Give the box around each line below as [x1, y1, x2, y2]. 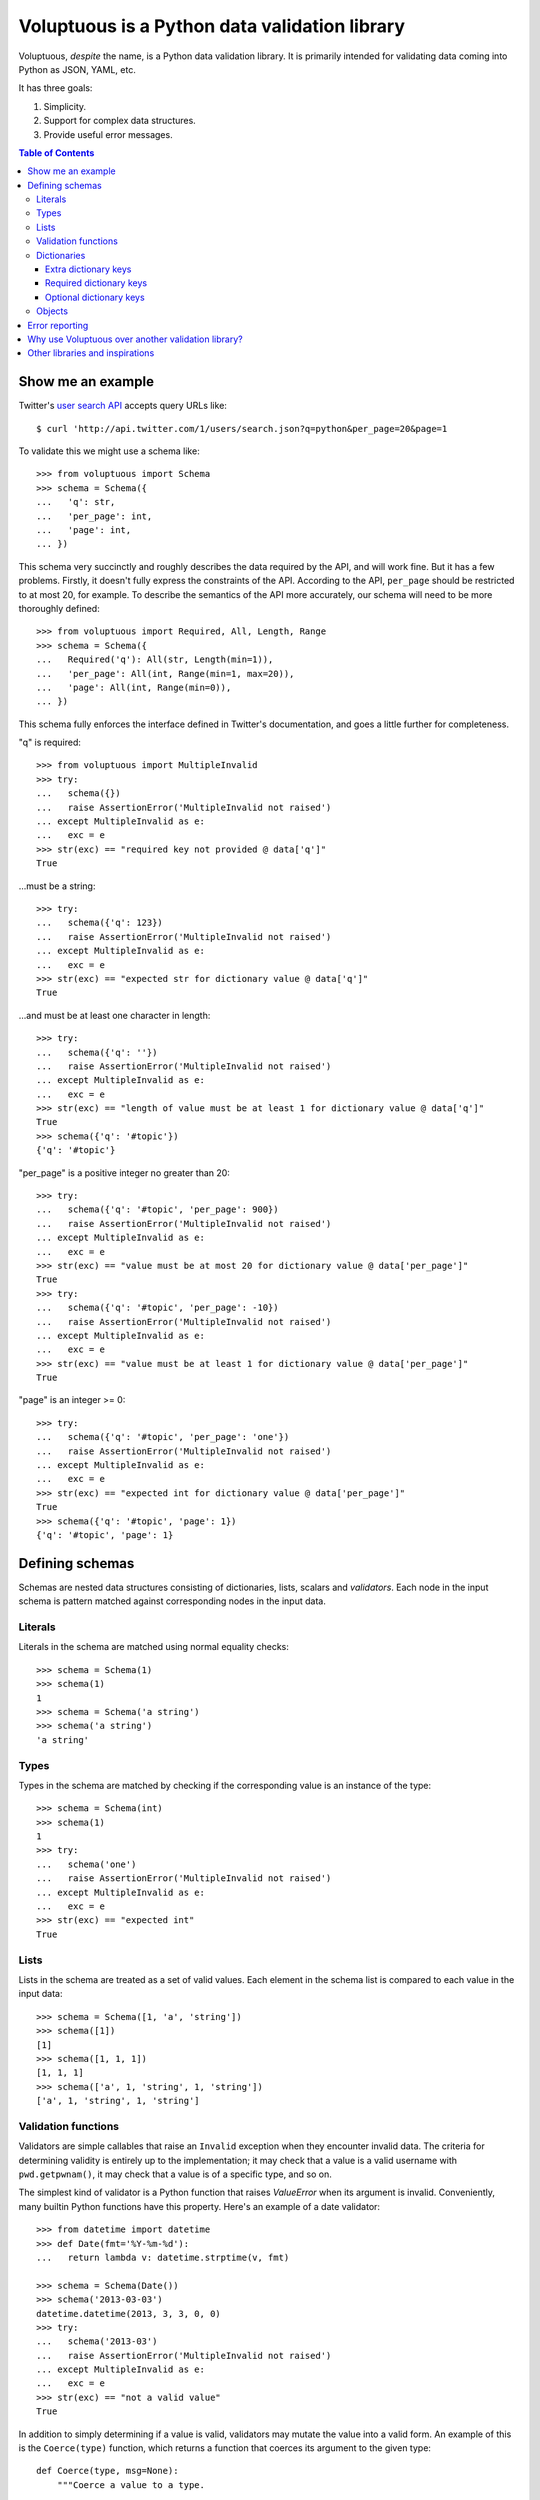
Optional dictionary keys [45, 291, 145, 303]
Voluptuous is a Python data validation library [18, 15, 405, 37]
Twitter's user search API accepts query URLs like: [18, 400, 227, 412]
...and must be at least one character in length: [18, 1009, 211, 1021]
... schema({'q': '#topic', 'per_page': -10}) [36, 1302, 279, 1314]
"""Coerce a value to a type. [56, 2479, 205, 2490]
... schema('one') [36, 1858, 137, 1870]
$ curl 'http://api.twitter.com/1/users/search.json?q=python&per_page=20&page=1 [36, 423, 448, 434]
